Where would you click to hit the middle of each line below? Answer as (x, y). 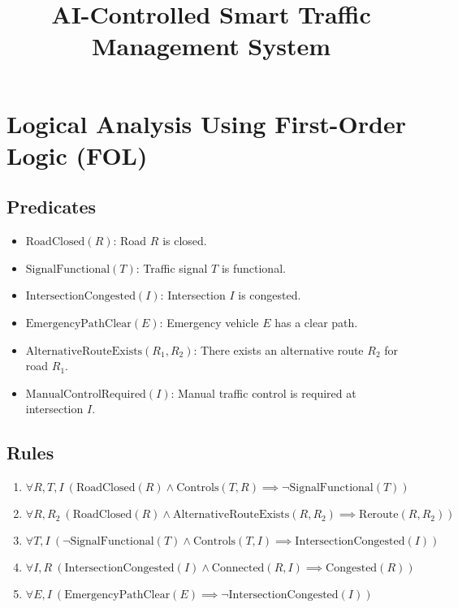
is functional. (253, 267)
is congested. (270, 295)
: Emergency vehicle (209, 322)
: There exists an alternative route (279, 349)
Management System (211, 46)
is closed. (185, 241)
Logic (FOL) (77, 155)
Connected (238, 569)
